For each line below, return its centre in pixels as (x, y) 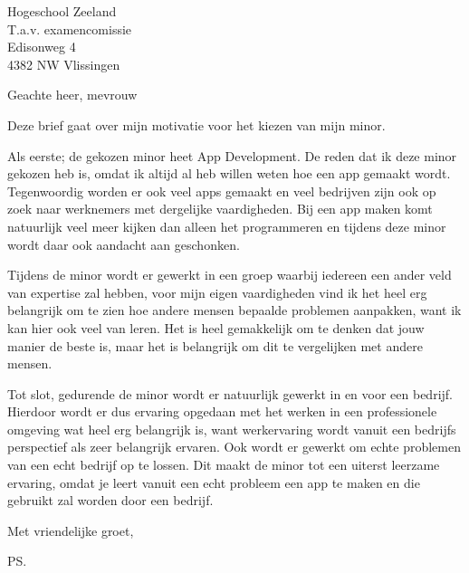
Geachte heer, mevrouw (72, 95)
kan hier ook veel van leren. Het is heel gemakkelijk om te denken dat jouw (216, 327)
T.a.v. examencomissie (70, 29)
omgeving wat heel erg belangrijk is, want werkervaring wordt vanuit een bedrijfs (232, 429)
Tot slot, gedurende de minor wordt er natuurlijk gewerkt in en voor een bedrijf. (230, 393)
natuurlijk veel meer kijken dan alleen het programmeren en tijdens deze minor (227, 226)
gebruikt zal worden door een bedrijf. (110, 500)
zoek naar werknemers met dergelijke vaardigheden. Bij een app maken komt (220, 209)
